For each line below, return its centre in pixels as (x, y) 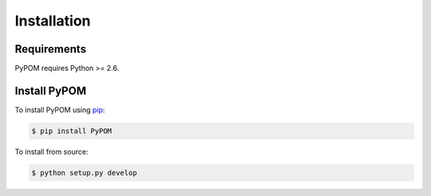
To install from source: (51, 151)
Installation (53, 21)
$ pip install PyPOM (71, 131)
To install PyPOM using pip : (60, 110)
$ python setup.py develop (84, 172)
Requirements (51, 49)
